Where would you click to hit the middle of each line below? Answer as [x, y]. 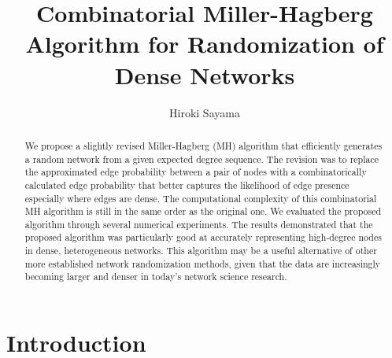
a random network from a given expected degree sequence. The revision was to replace [202, 159]
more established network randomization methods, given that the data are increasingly [203, 263]
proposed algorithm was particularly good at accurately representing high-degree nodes [203, 237]
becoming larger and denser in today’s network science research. [156, 277]
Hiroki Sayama [205, 112]
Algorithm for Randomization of [205, 44]
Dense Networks [205, 74]
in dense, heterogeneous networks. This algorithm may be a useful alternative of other [201, 251]
